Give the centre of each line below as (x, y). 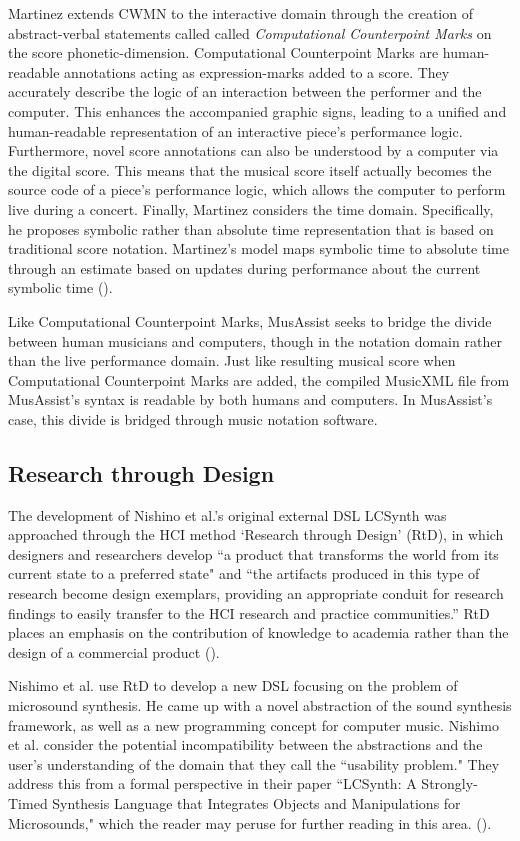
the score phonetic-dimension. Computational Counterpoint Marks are (223, 52)
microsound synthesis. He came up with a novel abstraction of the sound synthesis (260, 705)
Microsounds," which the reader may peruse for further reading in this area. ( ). (250, 822)
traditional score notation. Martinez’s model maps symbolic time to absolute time (258, 248)
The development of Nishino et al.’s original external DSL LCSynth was (227, 514)
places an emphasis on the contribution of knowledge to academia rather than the (258, 632)
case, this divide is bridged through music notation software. (193, 418)
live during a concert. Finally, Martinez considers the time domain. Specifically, (251, 208)
